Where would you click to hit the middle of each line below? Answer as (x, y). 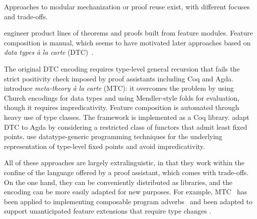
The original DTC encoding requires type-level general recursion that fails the (122, 68)
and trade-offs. (26, 16)
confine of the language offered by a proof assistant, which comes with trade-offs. (126, 172)
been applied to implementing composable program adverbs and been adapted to (128, 201)
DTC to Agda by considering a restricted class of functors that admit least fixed (126, 127)
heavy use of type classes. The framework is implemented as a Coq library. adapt (127, 117)
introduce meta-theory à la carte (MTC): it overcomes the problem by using (119, 88)
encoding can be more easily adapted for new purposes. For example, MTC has (126, 192)
